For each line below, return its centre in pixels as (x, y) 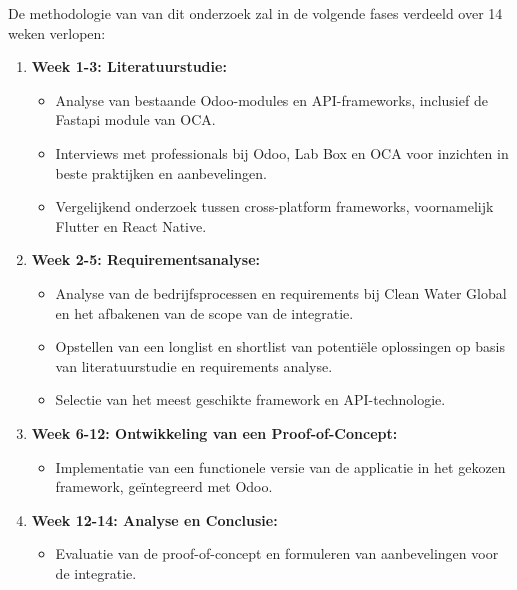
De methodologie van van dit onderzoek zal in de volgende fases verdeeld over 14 (255, 13)
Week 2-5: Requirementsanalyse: (146, 259)
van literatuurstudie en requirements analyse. (194, 365)
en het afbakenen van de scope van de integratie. (204, 312)
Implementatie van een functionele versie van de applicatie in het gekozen (280, 466)
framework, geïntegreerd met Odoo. (164, 486)
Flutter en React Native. (131, 225)
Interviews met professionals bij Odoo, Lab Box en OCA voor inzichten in (282, 152)
